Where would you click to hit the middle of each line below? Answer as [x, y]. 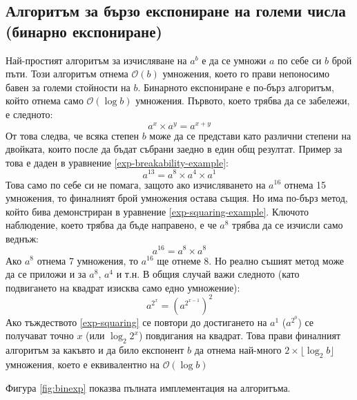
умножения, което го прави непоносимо [246, 74]
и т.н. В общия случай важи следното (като [208, 274]
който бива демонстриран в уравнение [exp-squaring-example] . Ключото [157, 211]
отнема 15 [305, 184]
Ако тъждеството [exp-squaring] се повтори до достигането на [136, 322]
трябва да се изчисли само [288, 225]
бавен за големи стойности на [68, 87]
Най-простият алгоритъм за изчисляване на [96, 60]
